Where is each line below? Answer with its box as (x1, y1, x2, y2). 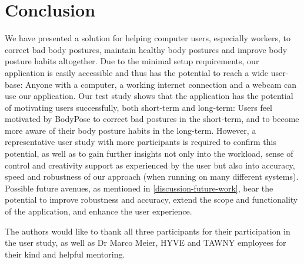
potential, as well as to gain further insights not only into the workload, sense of (5, 147, 293, 160)
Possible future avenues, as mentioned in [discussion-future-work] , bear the (5, 181, 273, 194)
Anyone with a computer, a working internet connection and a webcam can (25, 78, 297, 90)
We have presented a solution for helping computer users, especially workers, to (5, 32, 291, 44)
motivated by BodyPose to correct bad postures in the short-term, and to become (5, 113, 299, 125)
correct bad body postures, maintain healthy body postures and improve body (5, 43, 288, 55)
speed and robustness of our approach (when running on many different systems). (5, 170, 299, 183)
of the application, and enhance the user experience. (5, 205, 192, 217)
